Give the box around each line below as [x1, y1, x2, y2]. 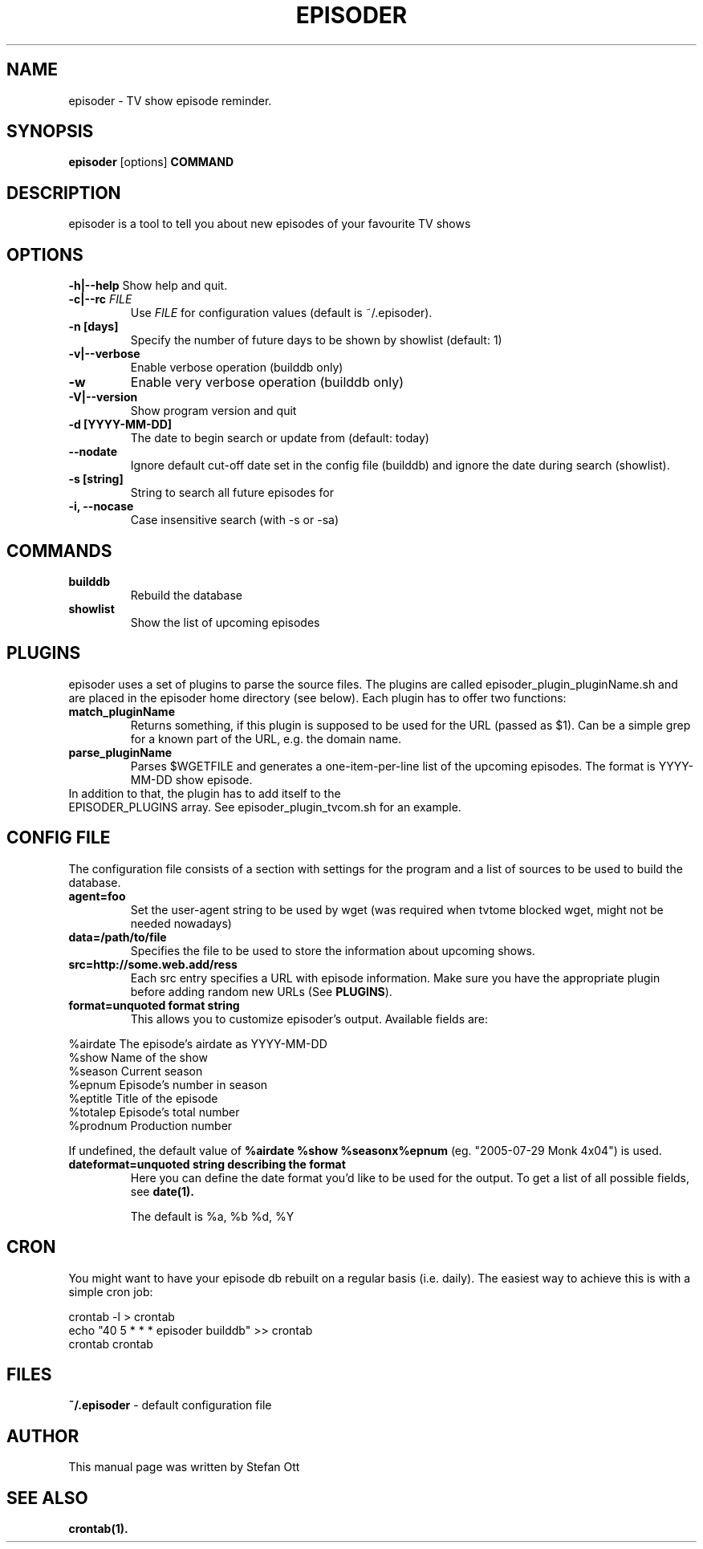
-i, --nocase [68, 499, 134, 514]
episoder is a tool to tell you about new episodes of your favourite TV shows [68, 217, 471, 231]
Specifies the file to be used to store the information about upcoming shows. [130, 943, 535, 957]
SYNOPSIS [6, 121, 94, 142]
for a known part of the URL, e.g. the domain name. [130, 731, 402, 746]
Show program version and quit [130, 404, 297, 418]
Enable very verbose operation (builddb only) [130, 374, 404, 391]
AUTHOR [6, 1425, 79, 1446]
